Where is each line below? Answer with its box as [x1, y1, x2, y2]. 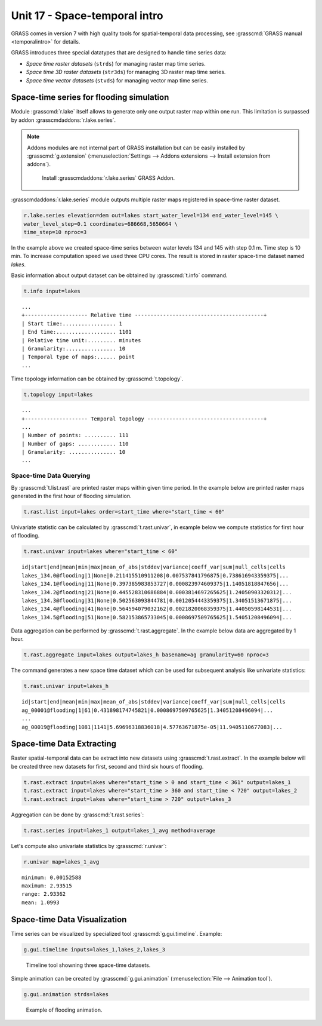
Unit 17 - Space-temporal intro [11, 9, 163, 22]
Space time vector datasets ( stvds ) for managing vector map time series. [26, 76, 208, 84]
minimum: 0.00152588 [21, 874, 82, 881]
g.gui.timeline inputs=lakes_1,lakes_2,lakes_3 [23, 946, 165, 953]
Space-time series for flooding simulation [11, 93, 169, 103]
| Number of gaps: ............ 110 [21, 440, 129, 447]
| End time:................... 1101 [21, 328, 132, 336]
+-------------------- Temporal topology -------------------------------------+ [21, 415, 267, 422]
